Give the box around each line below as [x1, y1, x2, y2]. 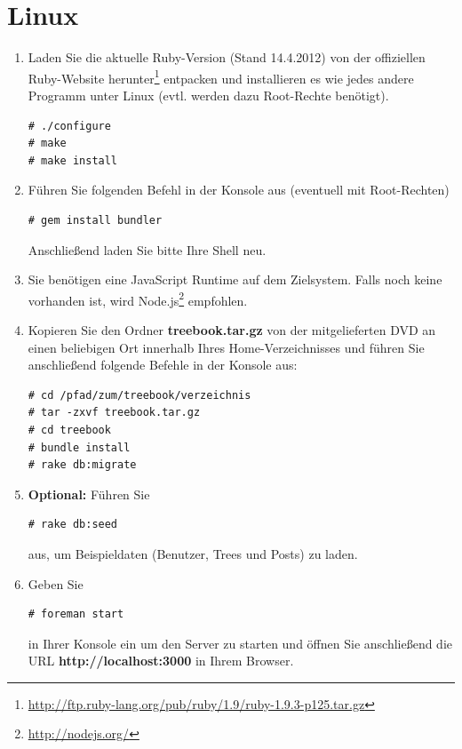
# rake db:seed [28, 518, 118, 531]
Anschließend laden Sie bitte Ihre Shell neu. [28, 240, 267, 259]
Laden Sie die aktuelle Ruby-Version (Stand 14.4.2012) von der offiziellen [28, 48, 426, 67]
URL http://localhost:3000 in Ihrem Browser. [28, 651, 294, 670]
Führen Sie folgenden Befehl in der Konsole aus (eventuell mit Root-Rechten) [28, 180, 450, 199]
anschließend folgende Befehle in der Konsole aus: [28, 355, 298, 374]
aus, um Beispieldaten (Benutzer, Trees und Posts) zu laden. [28, 544, 358, 562]
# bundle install [28, 441, 131, 454]
